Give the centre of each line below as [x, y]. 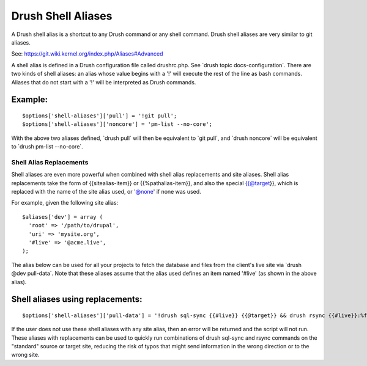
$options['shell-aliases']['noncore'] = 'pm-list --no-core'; [117, 124]
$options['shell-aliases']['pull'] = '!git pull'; [100, 115]
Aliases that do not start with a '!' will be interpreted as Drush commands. [104, 82]
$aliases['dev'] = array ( [63, 217]
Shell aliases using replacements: [77, 299]
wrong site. [25, 355]
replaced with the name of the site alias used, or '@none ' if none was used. [106, 192]
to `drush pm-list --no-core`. [47, 147]
